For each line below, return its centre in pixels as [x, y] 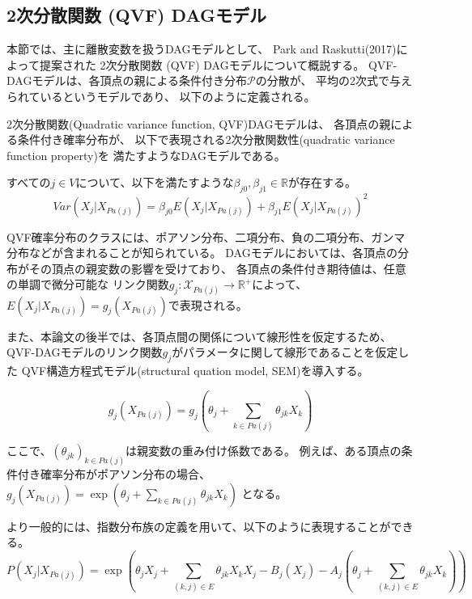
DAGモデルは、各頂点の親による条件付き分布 [127, 80]
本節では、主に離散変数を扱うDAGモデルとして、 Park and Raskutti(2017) [202, 49]
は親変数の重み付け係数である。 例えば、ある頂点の [264, 451]
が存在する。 [323, 182]
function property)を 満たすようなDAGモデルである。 [146, 155]
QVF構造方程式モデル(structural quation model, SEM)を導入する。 [195, 371]
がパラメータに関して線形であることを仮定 [285, 352]
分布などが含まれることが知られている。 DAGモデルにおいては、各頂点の [202, 253]
